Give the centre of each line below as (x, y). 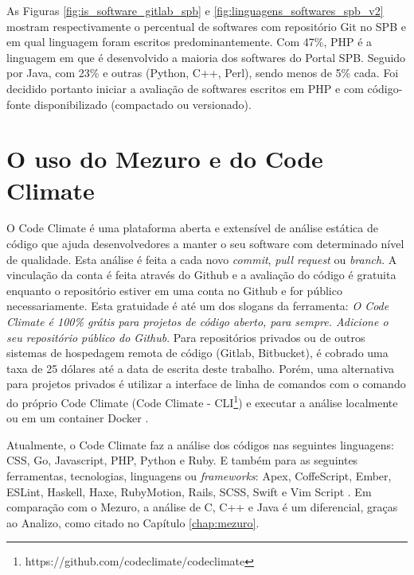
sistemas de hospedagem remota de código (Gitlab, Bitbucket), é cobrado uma (197, 353)
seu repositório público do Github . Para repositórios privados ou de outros (186, 337)
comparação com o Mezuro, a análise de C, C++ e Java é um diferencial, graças (202, 507)
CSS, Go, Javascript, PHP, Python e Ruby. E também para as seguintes (182, 460)
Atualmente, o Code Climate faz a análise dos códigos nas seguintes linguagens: (200, 444)
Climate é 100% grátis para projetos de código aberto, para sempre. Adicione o (197, 322)
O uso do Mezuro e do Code (165, 159)
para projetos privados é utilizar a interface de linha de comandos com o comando (206, 384)
